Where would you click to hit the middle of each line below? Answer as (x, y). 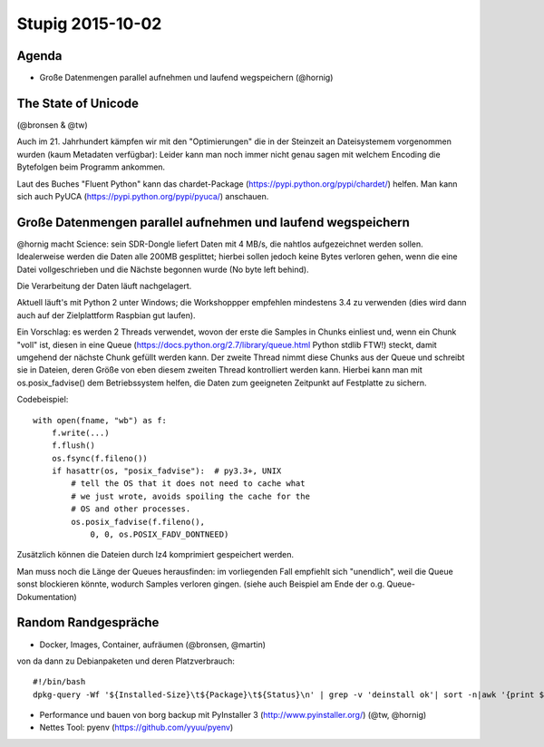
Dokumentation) (47, 597)
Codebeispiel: (43, 400)
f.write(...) (80, 432)
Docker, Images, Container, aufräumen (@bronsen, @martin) (153, 645)
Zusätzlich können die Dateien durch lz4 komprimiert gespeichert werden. (155, 555)
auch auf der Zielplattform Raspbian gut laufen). (106, 315)
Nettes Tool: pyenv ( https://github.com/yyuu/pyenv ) (136, 728)
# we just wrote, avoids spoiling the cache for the (190, 496)
